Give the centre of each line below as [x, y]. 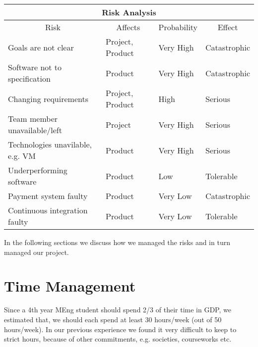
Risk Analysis [129, 12]
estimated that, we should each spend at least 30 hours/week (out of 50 [113, 319]
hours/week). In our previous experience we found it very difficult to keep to [120, 329]
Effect [228, 27]
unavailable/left [35, 130]
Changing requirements [48, 99]
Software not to [35, 67]
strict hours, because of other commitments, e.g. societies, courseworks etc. [118, 339]
